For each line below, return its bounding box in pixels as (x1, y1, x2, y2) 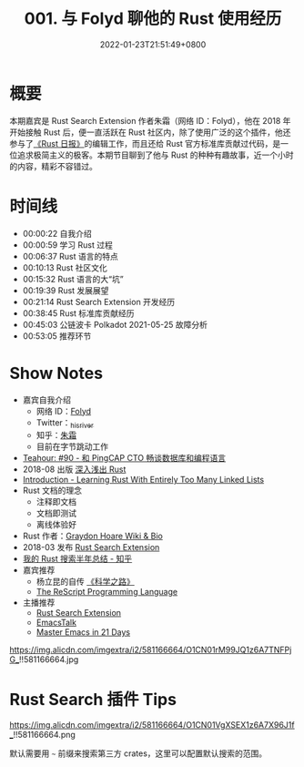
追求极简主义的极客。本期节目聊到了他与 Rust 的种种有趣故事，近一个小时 (16, 149, 294, 160)
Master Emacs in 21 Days (35, 627, 130, 638)
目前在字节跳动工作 (35, 441, 109, 452)
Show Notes (9, 363, 103, 383)
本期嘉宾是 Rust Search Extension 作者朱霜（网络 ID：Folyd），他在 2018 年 (9, 115, 291, 126)
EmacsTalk (35, 617, 77, 629)
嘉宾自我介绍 (22, 394, 71, 405)
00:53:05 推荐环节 (22, 330, 92, 342)
